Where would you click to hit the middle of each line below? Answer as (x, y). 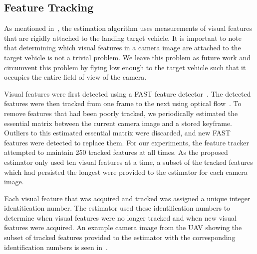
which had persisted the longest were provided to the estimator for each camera (126, 172)
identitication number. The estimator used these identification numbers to (117, 208)
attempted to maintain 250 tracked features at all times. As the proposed (116, 152)
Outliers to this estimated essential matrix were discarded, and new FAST (117, 133)
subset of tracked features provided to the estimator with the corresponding (120, 237)
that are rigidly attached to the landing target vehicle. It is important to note (123, 38)
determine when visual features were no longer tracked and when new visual (120, 217)
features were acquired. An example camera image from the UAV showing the (123, 227)
